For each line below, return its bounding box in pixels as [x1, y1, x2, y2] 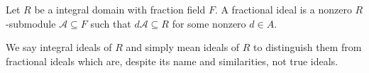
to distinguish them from [253, 40, 362, 55]
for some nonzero [172, 16, 246, 30]
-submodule [6, 16, 56, 30]
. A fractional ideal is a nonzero [214, 2, 352, 16]
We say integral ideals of [6, 40, 112, 55]
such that [90, 16, 131, 30]
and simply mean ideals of [126, 40, 240, 55]
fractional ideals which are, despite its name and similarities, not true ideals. [6, 53, 338, 68]
